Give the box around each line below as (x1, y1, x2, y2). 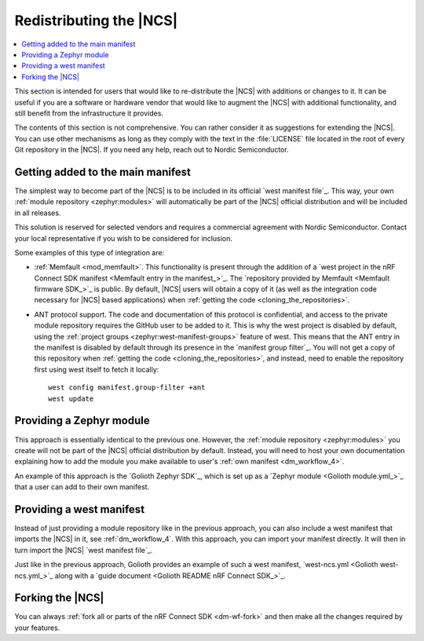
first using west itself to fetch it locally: (34, 364, 159, 374)
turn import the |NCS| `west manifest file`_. (14, 545, 153, 555)
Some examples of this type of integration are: (14, 247, 165, 257)
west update (48, 394, 94, 403)
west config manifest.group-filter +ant (48, 383, 206, 392)
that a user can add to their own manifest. (14, 482, 150, 492)
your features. (14, 623, 60, 632)
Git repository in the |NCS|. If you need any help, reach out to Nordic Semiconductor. (14, 145, 290, 155)
